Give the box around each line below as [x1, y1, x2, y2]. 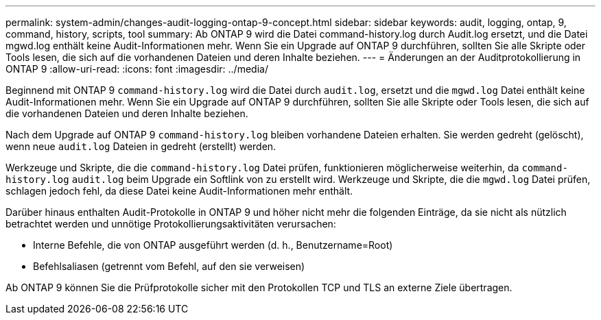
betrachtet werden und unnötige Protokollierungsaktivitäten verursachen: [5, 218, 336, 230]
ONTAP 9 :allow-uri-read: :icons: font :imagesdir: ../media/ [5, 63, 268, 75]
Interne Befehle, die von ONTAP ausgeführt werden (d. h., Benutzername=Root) [33, 239, 393, 251]
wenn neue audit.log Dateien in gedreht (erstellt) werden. [5, 140, 276, 152]
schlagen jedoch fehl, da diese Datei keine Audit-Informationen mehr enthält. [5, 185, 353, 197]
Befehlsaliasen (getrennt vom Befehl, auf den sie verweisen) [33, 260, 305, 272]
